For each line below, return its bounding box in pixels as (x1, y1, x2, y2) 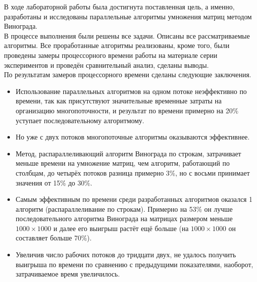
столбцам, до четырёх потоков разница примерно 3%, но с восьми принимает (15, 167, 250, 178)
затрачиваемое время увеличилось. (15, 269, 120, 279)
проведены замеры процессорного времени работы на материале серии (4, 49, 217, 60)
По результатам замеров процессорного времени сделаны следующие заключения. (4, 69, 252, 80)
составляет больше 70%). (15, 233, 92, 243)
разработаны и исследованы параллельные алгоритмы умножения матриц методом (4, 11, 252, 21)
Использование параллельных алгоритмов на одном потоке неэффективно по (15, 86, 247, 96)
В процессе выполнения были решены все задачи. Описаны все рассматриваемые (4, 30, 250, 41)
